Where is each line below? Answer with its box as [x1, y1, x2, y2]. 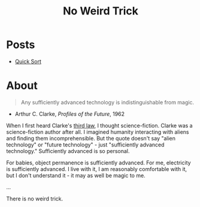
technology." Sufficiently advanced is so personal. [6, 147, 130, 154]
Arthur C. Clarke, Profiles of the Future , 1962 [14, 110, 125, 118]
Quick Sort [14, 58, 42, 65]
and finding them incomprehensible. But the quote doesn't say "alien [6, 134, 175, 142]
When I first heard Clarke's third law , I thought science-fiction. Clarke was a [6, 122, 193, 129]
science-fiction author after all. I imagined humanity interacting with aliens [6, 128, 189, 136]
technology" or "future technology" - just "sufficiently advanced [6, 141, 165, 148]
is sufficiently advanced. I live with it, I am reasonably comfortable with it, [6, 165, 187, 172]
